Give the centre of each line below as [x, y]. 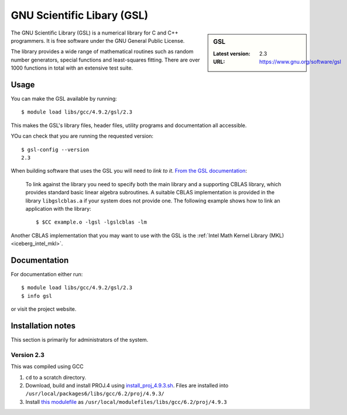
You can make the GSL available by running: [64, 99]
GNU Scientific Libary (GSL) [80, 15]
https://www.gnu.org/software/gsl [300, 62]
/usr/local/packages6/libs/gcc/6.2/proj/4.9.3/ [95, 394]
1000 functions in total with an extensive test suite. [72, 68]
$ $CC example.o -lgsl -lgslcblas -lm [92, 222]
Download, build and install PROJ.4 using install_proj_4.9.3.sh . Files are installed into [127, 385]
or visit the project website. [44, 309]
